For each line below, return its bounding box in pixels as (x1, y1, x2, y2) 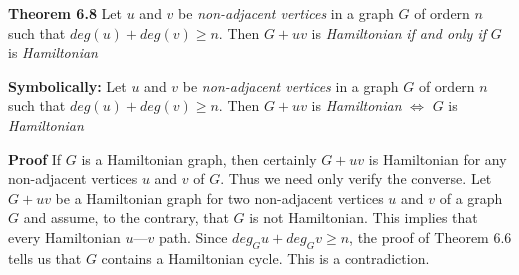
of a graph (439, 187, 503, 208)
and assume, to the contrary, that (23, 207, 229, 228)
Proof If (8, 148, 62, 169)
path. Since (158, 226, 228, 247)
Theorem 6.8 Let (8, 3, 123, 23)
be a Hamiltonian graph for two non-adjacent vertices (55, 187, 384, 208)
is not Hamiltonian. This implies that (249, 207, 478, 228)
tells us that (8, 247, 82, 268)
